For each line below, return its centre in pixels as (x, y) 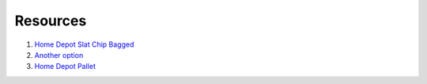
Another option (59, 55)
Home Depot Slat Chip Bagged (84, 44)
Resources (51, 21)
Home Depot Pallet (65, 67)
